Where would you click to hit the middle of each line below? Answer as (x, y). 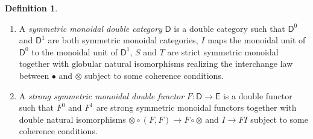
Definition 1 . (31, 8)
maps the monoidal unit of (257, 40)
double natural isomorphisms (72, 119)
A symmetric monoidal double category (90, 28)
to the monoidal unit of (74, 51)
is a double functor (258, 95)
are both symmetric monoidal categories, (123, 40)
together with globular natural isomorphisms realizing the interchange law (156, 63)
